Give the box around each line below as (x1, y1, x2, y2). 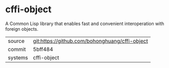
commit (8, 46, 26, 53)
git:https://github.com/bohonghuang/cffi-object (33, 37, 148, 44)
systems (8, 54, 28, 61)
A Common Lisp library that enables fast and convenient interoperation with (5, 20, 164, 27)
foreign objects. (5, 26, 38, 32)
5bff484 (33, 46, 54, 53)
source (8, 37, 25, 44)
